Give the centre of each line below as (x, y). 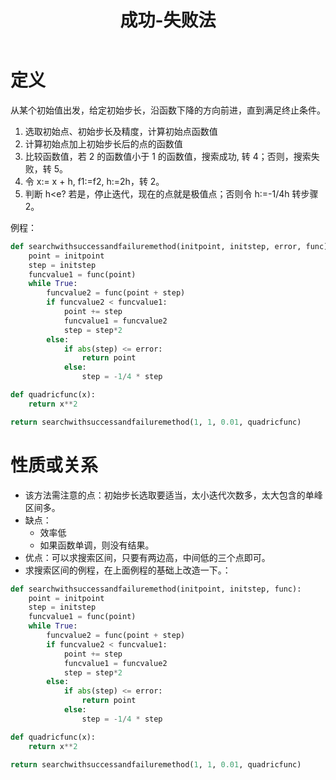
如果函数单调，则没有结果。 (97, 545)
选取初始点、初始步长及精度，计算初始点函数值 (121, 131)
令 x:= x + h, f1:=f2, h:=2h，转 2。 (94, 181)
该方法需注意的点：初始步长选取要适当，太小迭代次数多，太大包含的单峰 (173, 495)
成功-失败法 (168, 20)
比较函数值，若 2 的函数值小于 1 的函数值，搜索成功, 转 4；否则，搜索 (168, 156)
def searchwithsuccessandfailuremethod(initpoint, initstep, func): (156, 589)
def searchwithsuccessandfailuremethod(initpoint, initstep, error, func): (171, 246)
